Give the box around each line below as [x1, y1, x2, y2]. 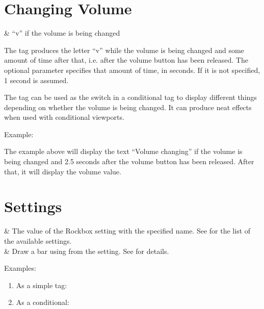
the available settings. [4, 235, 72, 246]
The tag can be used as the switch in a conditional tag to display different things [4, 92, 257, 102]
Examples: [4, 263, 36, 273]
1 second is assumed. [4, 74, 69, 85]
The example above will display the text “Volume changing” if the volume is [4, 146, 243, 157]
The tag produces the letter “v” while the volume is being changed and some [4, 44, 244, 55]
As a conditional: [16, 297, 69, 307]
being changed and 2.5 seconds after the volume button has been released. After [4, 156, 254, 167]
